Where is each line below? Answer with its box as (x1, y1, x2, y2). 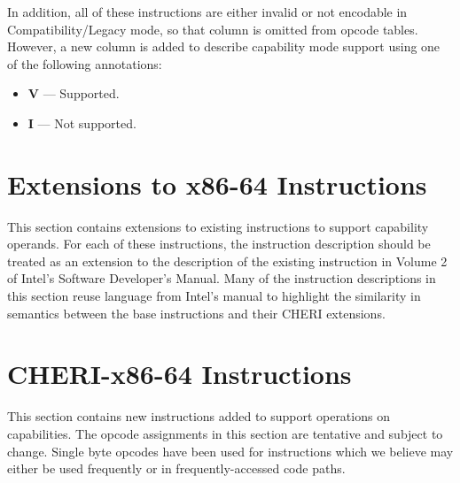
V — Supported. (27, 84, 120, 103)
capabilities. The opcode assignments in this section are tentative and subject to (7, 424, 443, 442)
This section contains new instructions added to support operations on (7, 407, 390, 425)
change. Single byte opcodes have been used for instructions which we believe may (7, 441, 454, 460)
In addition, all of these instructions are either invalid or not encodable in (7, 3, 408, 20)
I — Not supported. (27, 113, 136, 132)
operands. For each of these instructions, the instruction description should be (7, 234, 431, 253)
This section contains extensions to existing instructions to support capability (7, 217, 429, 235)
